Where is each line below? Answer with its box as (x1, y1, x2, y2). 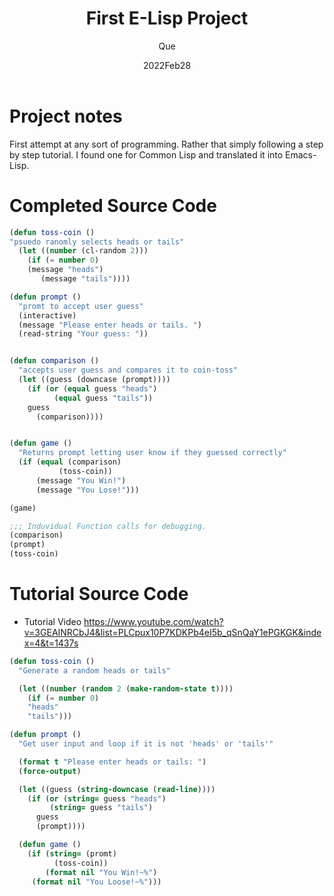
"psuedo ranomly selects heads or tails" (9, 237, 185, 247)
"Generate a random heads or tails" (18, 665, 171, 676)
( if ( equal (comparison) (18, 457, 122, 467)
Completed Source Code (9, 194, 217, 217)
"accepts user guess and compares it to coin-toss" (18, 365, 239, 376)
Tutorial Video (23, 615, 82, 627)
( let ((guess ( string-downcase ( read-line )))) (18, 784, 216, 794)
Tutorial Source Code (9, 583, 189, 606)
